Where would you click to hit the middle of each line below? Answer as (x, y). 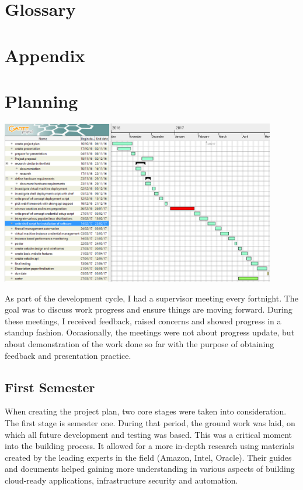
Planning (41, 100)
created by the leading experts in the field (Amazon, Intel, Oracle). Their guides (148, 457)
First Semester (50, 387)
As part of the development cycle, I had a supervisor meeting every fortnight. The (151, 298)
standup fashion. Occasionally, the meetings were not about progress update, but (150, 332)
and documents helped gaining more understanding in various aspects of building (150, 469)
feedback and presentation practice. (68, 355)
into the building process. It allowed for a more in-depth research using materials (149, 446)
